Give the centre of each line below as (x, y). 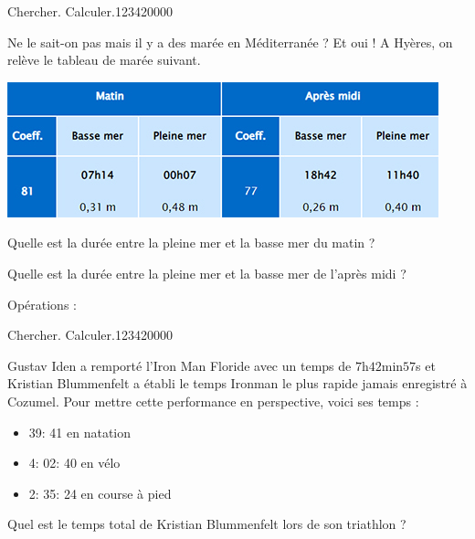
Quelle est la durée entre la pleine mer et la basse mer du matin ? (191, 243)
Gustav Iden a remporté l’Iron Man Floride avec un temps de (179, 365)
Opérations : (42, 304)
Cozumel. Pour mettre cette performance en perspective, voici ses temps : (213, 401)
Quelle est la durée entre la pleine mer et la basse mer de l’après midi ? (207, 273)
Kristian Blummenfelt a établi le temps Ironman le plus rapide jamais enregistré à (237, 383)
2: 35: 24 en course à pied (100, 493)
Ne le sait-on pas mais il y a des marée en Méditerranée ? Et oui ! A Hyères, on (230, 42)
